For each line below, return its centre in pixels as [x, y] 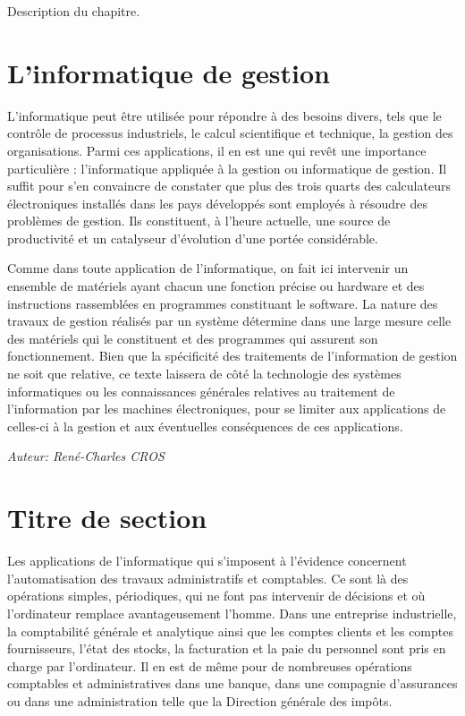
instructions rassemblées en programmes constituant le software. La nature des [223, 303]
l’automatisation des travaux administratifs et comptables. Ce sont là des [208, 578]
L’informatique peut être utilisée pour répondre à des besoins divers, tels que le [224, 115]
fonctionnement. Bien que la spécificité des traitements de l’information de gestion [232, 356]
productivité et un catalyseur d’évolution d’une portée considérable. [193, 238]
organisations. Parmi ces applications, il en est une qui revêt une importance [217, 150]
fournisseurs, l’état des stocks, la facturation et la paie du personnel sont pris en [227, 648]
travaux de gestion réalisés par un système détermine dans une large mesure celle [229, 321]
